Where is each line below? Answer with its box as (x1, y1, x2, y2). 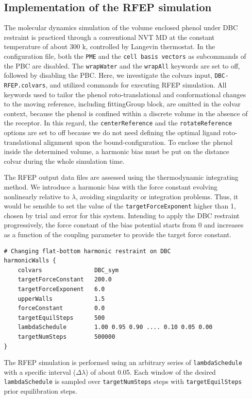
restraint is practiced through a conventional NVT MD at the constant (4, 32, 215, 42)
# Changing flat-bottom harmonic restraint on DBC (4, 247, 171, 255)
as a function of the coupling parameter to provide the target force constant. (4, 229, 232, 240)
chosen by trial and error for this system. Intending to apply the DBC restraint (4, 210, 240, 220)
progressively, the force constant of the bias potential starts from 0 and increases (4, 220, 244, 230)
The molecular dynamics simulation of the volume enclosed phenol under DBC (4, 22, 238, 33)
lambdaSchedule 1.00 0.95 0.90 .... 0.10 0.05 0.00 (17, 324, 213, 331)
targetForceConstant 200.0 (17, 276, 112, 283)
